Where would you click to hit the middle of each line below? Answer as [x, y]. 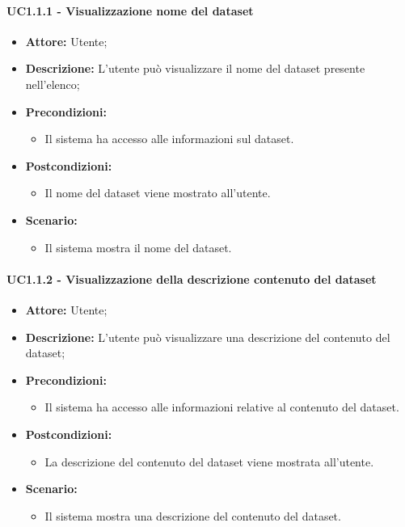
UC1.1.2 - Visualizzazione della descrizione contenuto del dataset [192, 278]
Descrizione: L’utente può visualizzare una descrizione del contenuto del [208, 337]
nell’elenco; [53, 84]
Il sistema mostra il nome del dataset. [138, 247]
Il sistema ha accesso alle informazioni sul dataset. [169, 139]
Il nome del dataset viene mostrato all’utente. [158, 193]
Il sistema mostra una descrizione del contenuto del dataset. [193, 515]
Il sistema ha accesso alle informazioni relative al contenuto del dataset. [222, 407]
